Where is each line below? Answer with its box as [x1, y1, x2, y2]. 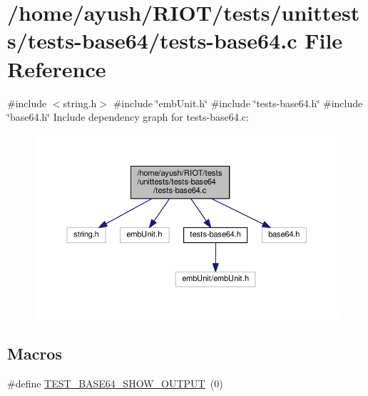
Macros [7, 342, 62, 365]
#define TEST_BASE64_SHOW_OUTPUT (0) [7, 376, 223, 391]
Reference [7, 54, 106, 83]
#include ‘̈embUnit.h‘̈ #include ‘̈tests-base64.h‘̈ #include [113, 95, 363, 110]
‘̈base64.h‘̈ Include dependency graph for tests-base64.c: [7, 109, 249, 124]
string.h [63, 95, 97, 110]
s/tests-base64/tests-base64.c [7, 26, 297, 55]
